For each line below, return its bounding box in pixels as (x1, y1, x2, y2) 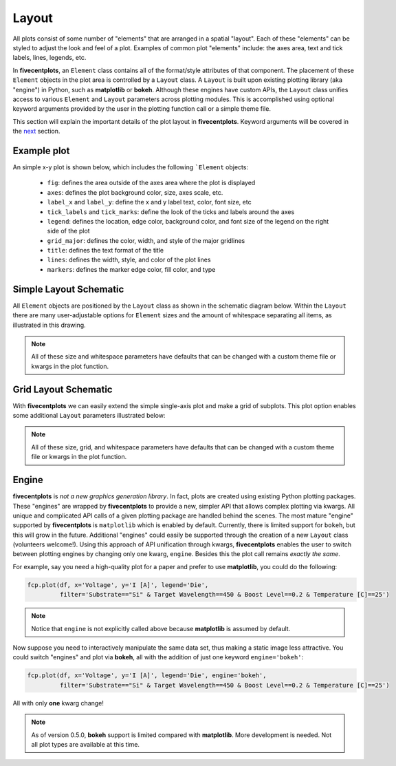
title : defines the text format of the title (47, 246, 164, 255)
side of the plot (47, 227, 90, 235)
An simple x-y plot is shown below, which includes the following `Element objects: (12, 162, 249, 171)
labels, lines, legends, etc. (12, 54, 87, 62)
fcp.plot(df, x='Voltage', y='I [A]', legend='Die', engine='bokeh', (27, 672, 267, 679)
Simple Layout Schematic (12, 283, 124, 295)
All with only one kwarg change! (12, 699, 104, 707)
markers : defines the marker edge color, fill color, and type (47, 265, 216, 273)
